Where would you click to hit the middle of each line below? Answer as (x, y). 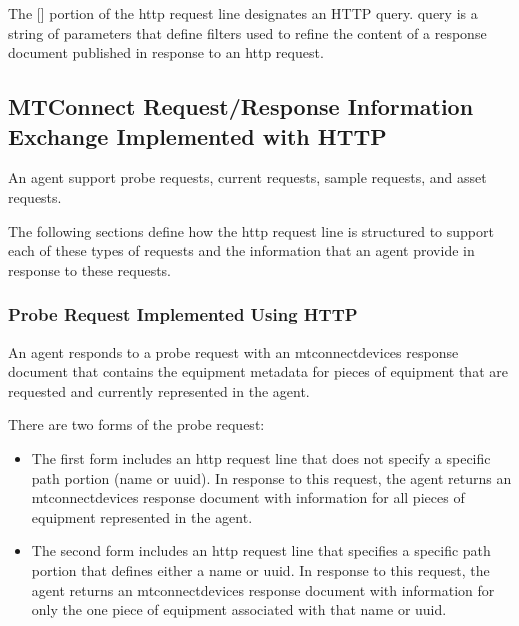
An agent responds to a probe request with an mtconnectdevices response (233, 351)
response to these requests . (90, 269)
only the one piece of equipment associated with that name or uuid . (239, 609)
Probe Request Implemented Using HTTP (183, 314)
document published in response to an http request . (166, 52)
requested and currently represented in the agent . (159, 390)
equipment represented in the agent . (142, 516)
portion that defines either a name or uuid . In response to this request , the (260, 569)
